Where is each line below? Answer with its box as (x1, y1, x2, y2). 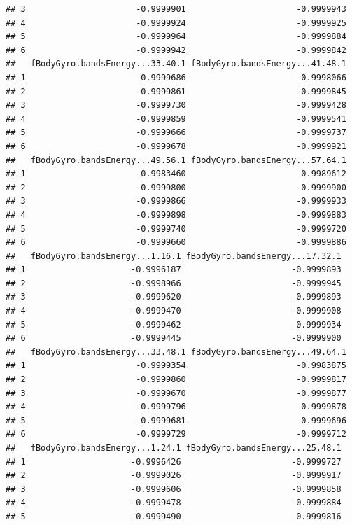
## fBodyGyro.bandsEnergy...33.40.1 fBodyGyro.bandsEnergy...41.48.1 (6, 59, 346, 69)
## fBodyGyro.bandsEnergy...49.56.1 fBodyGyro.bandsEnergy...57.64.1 (6, 155, 346, 165)
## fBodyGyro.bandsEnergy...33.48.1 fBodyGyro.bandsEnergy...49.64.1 (6, 346, 346, 357)
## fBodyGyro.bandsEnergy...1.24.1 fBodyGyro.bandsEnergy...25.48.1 (6, 443, 342, 453)
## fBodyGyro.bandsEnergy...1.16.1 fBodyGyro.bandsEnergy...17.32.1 (6, 251, 342, 261)
